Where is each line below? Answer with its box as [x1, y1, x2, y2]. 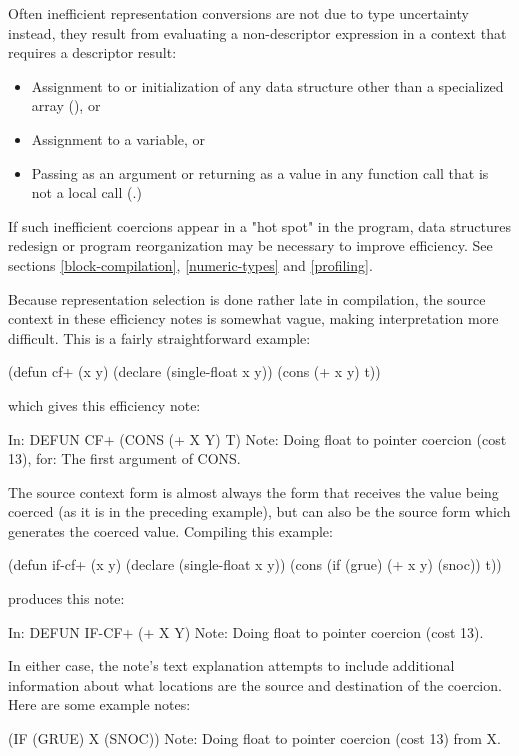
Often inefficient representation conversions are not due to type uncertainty [8, 3, 469, 23]
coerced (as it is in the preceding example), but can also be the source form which [8, 501, 511, 522]
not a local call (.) [31, 182, 142, 203]
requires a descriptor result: [8, 42, 177, 63]
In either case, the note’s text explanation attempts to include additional [8, 655, 455, 676]
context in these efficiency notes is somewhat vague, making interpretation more [8, 308, 499, 329]
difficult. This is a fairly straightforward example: [8, 327, 311, 348]
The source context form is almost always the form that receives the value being [8, 481, 499, 502]
